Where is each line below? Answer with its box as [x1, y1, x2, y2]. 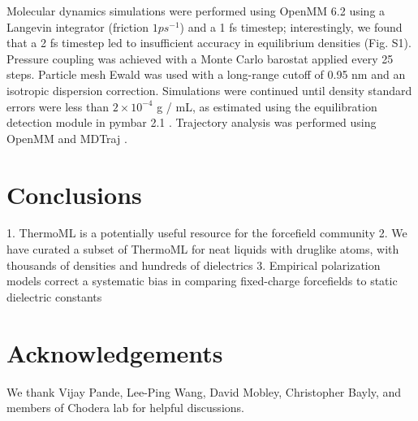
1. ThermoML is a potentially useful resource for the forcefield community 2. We [6, 224, 407, 241]
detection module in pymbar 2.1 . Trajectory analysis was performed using [6, 114, 377, 131]
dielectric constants [6, 288, 102, 305]
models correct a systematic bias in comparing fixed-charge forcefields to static [6, 272, 398, 289]
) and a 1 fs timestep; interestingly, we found [179, 18, 403, 35]
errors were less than [6, 98, 109, 115]
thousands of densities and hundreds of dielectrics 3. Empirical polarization [6, 256, 381, 273]
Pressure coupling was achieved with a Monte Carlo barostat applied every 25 [6, 50, 394, 67]
